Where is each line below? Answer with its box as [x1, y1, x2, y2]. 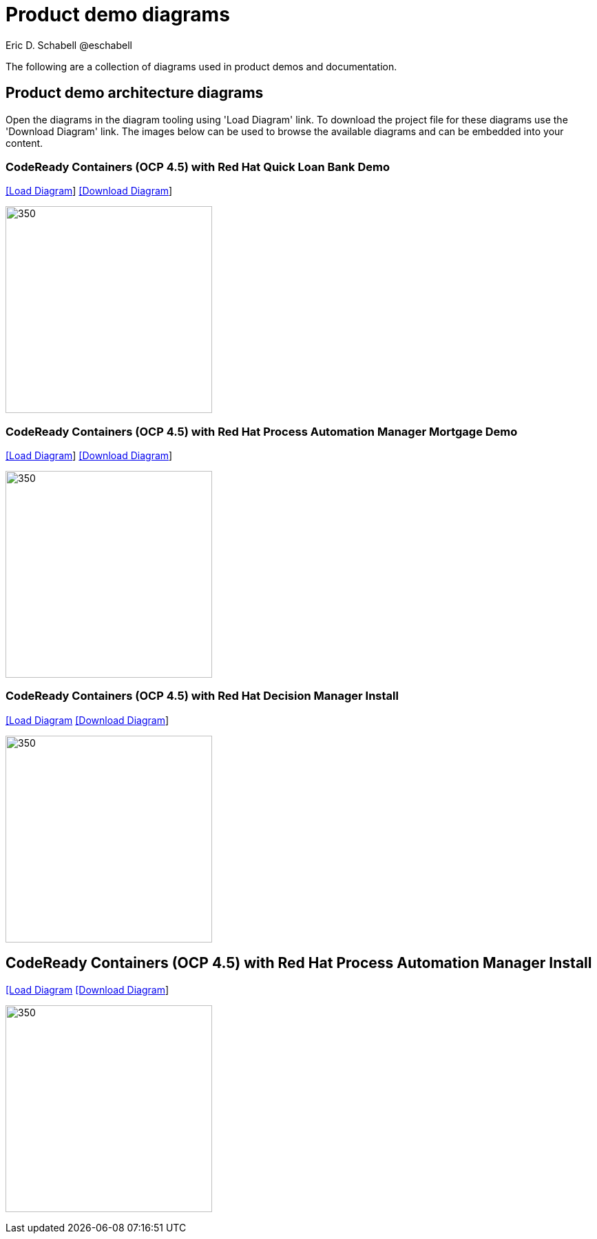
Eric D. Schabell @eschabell [6, 39, 132, 51]
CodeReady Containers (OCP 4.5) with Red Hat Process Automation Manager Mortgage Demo [6, 424, 518, 439]
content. [6, 137, 43, 149]
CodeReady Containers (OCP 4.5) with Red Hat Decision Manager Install [6, 689, 399, 703]
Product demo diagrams [6, 3, 230, 26]
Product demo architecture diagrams [6, 84, 264, 102]
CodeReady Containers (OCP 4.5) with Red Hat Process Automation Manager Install [6, 954, 592, 972]
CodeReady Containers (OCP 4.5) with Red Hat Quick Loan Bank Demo [6, 159, 390, 174]
